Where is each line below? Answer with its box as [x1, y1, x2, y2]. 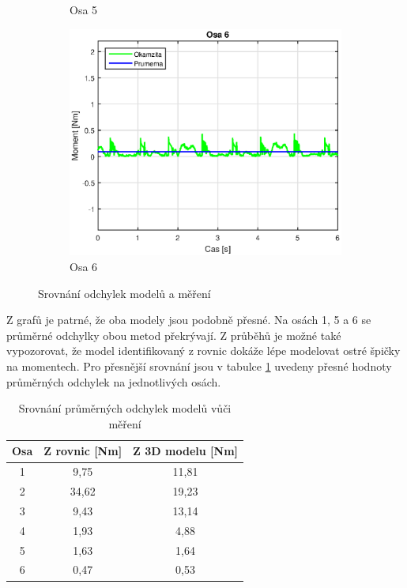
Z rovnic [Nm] [43, 443, 122, 459]
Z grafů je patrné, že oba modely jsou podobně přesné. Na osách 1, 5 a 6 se [6, 311, 371, 328]
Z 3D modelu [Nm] [133, 443, 239, 459]
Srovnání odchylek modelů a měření [38, 285, 211, 301]
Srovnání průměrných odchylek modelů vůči [18, 400, 232, 416]
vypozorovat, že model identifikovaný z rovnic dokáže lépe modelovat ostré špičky [6, 342, 401, 359]
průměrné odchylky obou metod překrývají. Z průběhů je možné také [6, 326, 341, 343]
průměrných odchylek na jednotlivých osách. [6, 373, 221, 390]
